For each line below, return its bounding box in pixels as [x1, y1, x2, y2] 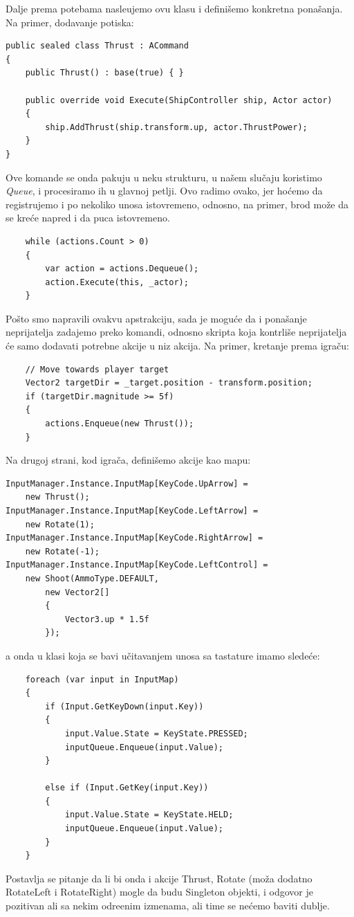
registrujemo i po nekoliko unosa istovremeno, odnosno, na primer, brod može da [6, 197, 349, 211]
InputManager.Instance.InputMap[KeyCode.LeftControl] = [6, 560, 268, 570]
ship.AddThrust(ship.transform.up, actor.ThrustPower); [45, 122, 308, 132]
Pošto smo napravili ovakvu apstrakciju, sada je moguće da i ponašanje [6, 311, 307, 325]
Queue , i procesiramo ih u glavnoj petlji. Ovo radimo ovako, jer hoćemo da [6, 183, 323, 198]
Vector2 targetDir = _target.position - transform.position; [25, 378, 313, 388]
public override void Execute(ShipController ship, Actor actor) [25, 95, 333, 105]
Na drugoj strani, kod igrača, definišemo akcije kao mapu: [6, 453, 251, 467]
